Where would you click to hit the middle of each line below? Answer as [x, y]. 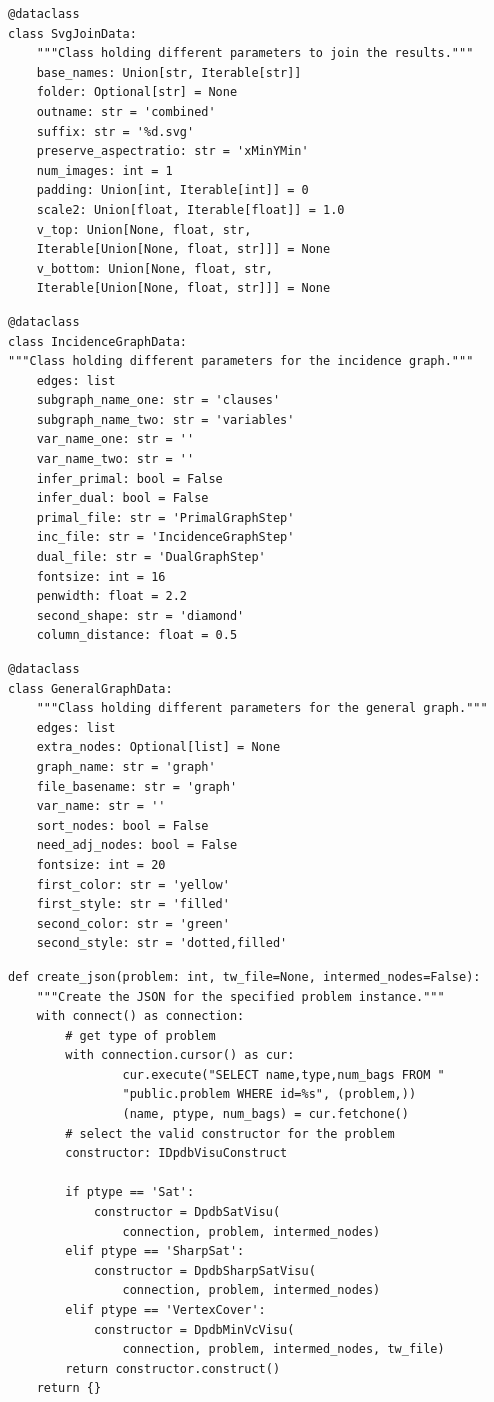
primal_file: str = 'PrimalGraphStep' [165, 517]
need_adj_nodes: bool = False [137, 845]
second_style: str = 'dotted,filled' [162, 943]
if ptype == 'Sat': [130, 1192]
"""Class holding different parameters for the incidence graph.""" [241, 361]
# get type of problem [140, 1035]
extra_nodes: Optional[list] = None [158, 747]
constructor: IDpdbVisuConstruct [176, 1153]
